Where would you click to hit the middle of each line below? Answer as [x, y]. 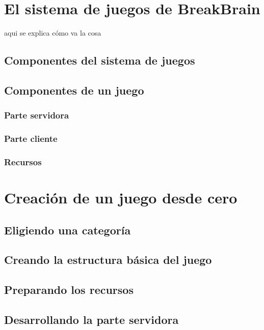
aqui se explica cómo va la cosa [53, 33]
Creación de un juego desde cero [121, 197]
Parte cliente [31, 139]
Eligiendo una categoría [68, 230]
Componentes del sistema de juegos [100, 60]
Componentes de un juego [74, 90]
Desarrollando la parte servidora [91, 319]
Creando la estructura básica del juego [108, 260]
